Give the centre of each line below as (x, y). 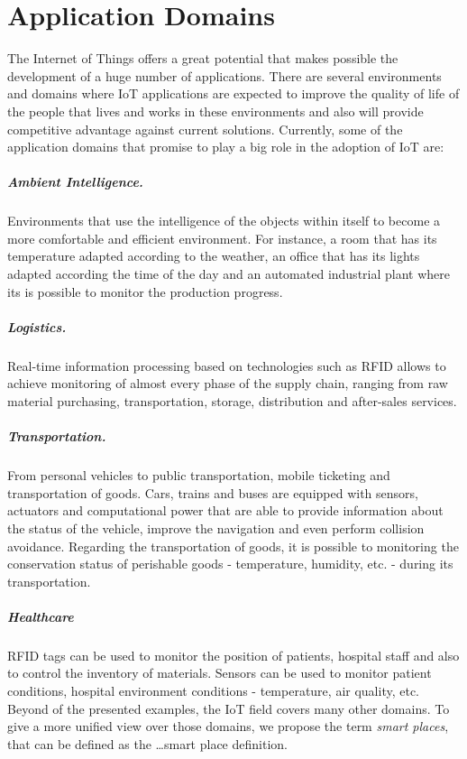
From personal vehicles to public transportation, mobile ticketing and (199, 475)
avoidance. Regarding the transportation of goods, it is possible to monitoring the (233, 546)
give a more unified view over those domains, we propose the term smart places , (228, 726)
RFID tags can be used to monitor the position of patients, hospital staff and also (233, 655)
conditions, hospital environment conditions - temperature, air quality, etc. (213, 691)
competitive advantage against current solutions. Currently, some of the (205, 129)
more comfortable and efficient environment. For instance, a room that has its (222, 238)
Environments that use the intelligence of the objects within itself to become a (224, 221)
